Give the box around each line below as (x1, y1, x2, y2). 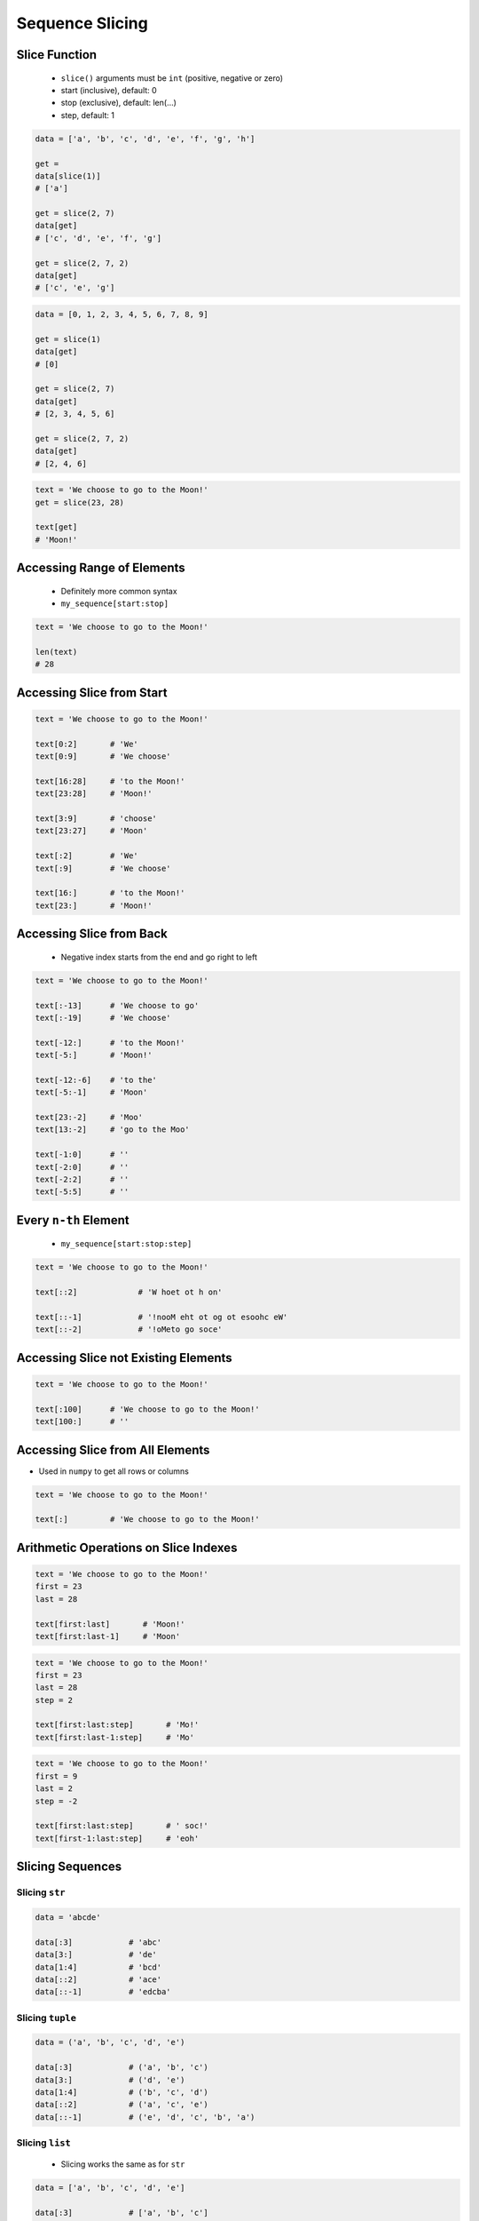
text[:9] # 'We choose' (35, 863, 172, 873)
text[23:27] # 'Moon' (35, 826, 148, 836)
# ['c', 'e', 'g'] (35, 283, 115, 293)
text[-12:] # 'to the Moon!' (35, 1038, 185, 1047)
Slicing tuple (16, 2011, 77, 2024)
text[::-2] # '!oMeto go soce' (35, 1325, 223, 1334)
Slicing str (16, 1886, 66, 1899)
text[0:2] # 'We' (35, 738, 139, 749)
